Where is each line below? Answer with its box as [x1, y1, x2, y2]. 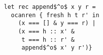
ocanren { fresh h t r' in [11, 11, 100, 19]
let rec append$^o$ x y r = [4, 3, 96, 10]
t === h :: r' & [21, 36, 75, 43]
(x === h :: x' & [18, 27, 75, 35]
